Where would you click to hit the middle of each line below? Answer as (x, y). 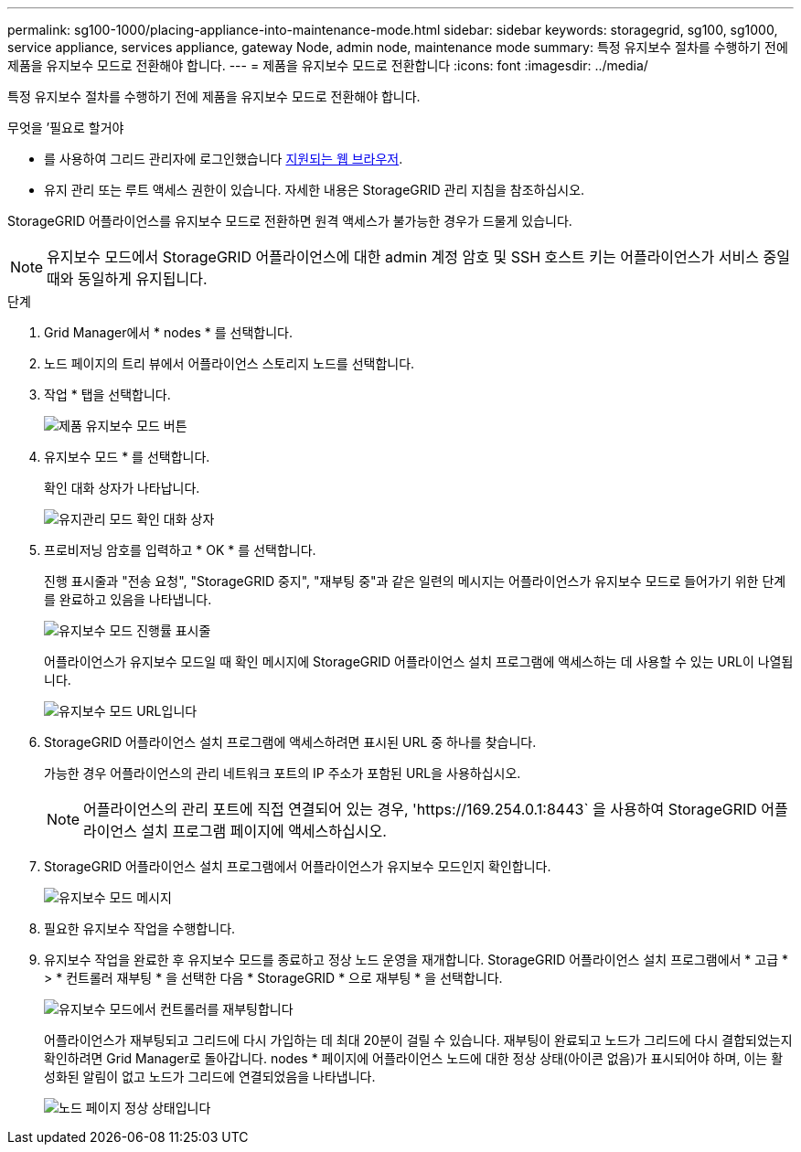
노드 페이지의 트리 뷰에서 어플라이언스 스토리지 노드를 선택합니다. (230, 363)
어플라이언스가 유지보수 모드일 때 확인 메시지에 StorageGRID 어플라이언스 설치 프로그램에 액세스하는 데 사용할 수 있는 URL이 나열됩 (419, 661)
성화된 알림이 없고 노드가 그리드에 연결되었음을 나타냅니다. (210, 1077)
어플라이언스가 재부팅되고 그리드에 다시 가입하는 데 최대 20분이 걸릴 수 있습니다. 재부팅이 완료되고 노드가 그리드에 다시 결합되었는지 (418, 1040)
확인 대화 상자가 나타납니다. (122, 488)
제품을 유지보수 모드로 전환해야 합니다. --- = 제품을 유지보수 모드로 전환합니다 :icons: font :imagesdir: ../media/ (328, 65)
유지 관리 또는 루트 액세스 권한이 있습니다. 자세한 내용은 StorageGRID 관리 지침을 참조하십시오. (315, 190)
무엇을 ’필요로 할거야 (66, 128)
